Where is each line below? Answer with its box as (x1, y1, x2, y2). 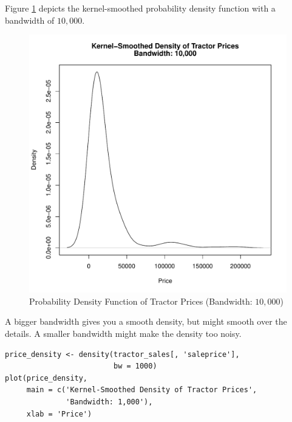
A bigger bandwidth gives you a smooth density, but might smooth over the (5, 315, 287, 328)
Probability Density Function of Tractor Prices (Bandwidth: (29, 294, 253, 307)
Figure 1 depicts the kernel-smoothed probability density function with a (5, 2, 276, 14)
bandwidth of (5, 13, 55, 26)
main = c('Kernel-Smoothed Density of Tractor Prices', (26, 386, 257, 395)
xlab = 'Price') (26, 409, 92, 418)
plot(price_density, (5, 373, 88, 382)
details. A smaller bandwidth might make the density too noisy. (5, 327, 242, 339)
